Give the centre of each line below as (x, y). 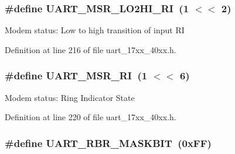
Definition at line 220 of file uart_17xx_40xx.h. (91, 117)
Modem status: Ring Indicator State (70, 97)
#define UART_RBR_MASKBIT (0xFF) (108, 143)
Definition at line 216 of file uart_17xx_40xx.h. (91, 49)
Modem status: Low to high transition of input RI (95, 30)
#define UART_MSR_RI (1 (76, 76)
